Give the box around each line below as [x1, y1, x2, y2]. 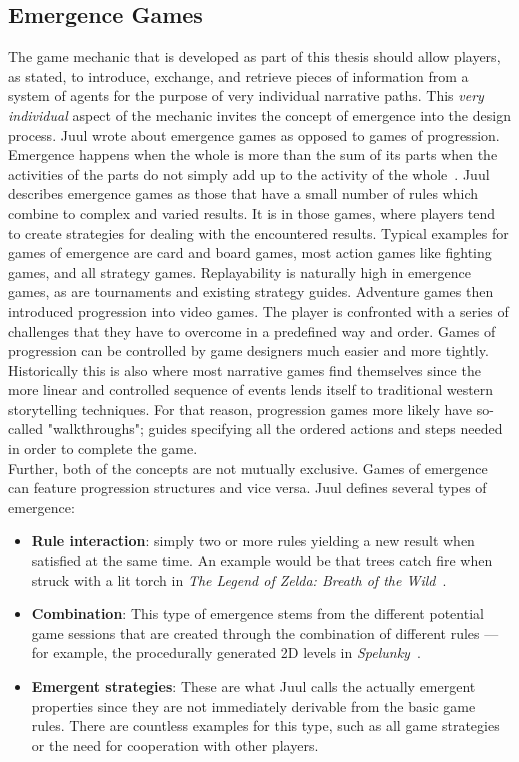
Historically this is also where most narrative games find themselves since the [8, 359, 481, 380]
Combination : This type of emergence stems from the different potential [31, 603, 484, 624]
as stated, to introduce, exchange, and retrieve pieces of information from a [8, 65, 469, 86]
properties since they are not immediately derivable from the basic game [31, 695, 476, 716]
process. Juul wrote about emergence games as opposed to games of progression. [8, 124, 500, 145]
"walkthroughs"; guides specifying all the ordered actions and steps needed [47, 418, 503, 439]
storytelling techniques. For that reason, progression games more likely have [8, 398, 473, 419]
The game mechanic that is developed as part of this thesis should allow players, [8, 46, 501, 67]
